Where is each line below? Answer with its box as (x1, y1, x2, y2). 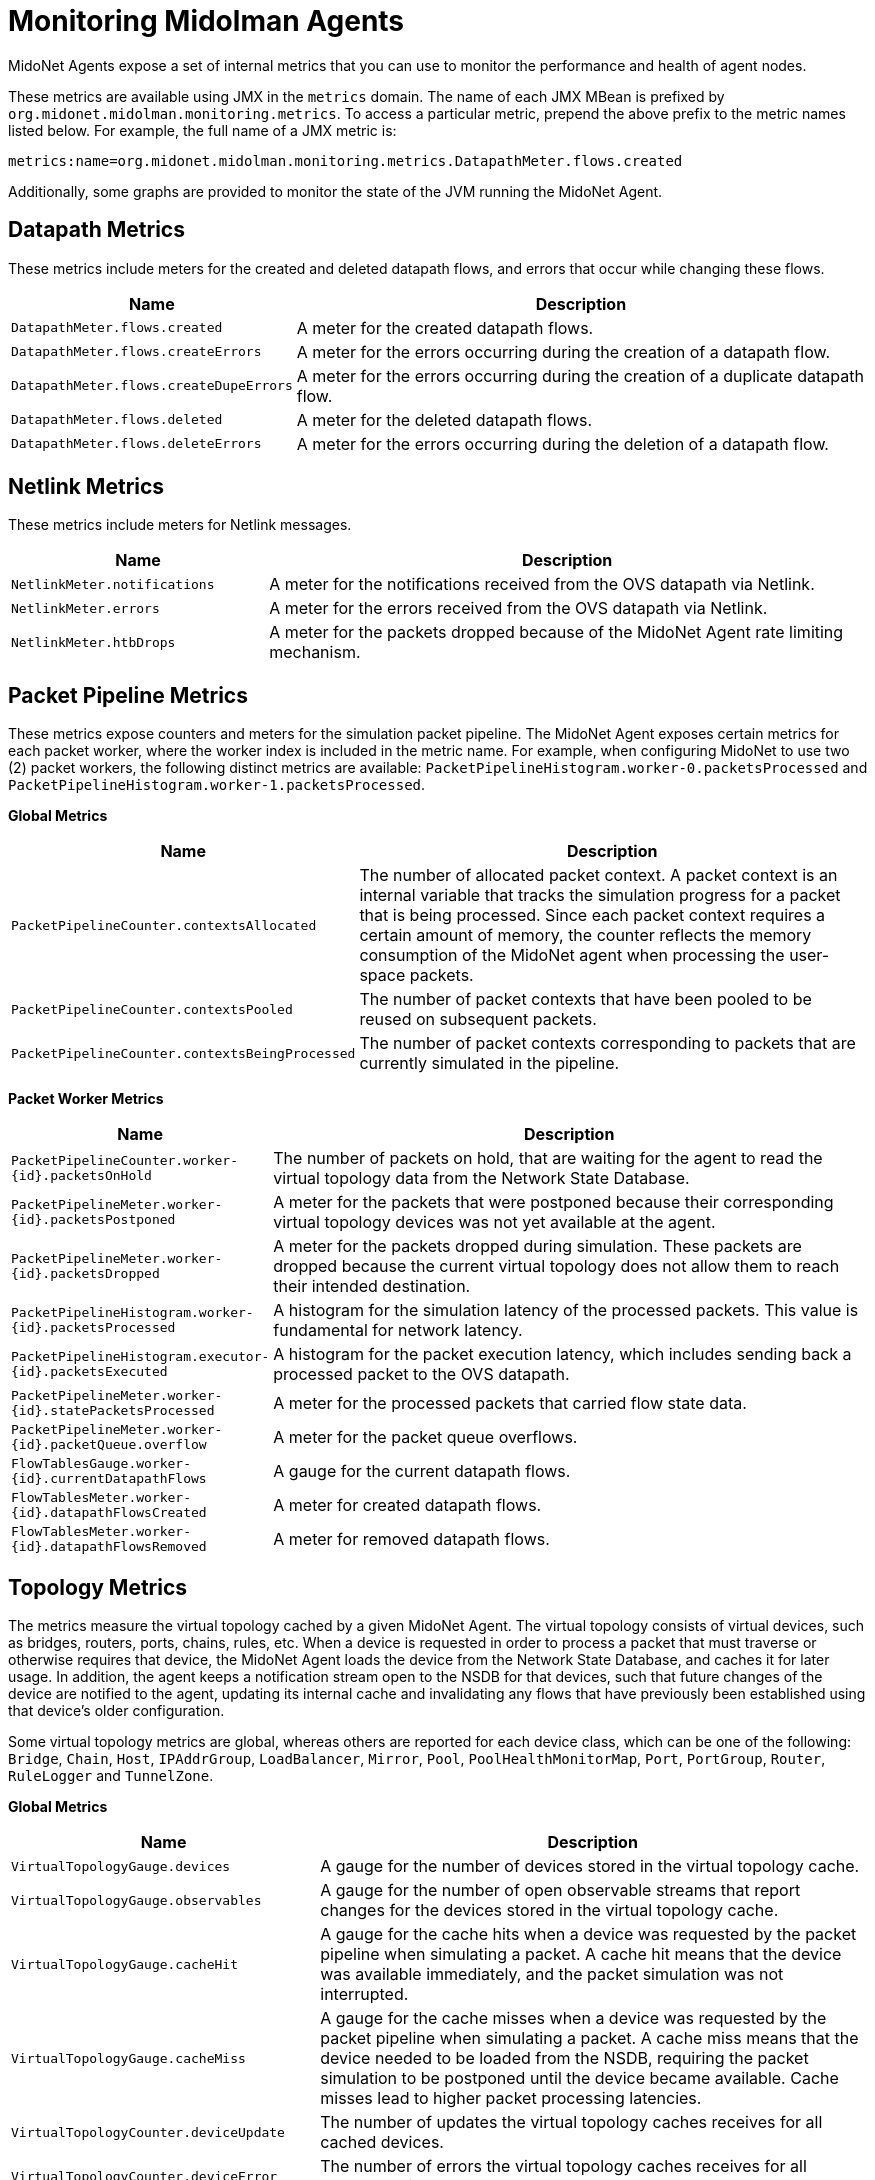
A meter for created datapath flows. (273, 1495, 542, 1516)
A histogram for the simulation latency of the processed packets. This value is (273, 1300, 859, 1321)
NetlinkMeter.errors (11, 600, 160, 616)
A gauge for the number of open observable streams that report (320, 1880, 801, 1901)
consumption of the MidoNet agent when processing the (359, 945, 785, 966)
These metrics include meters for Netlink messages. (8, 516, 352, 534)
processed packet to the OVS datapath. (273, 1364, 570, 1385)
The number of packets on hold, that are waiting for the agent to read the (273, 1148, 823, 1169)
